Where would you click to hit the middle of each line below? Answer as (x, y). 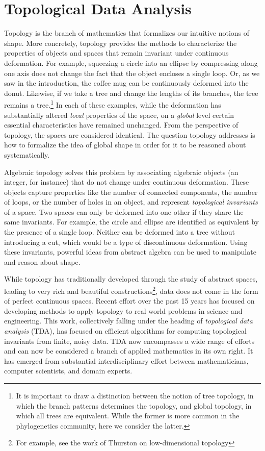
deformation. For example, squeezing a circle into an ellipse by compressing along (131, 62)
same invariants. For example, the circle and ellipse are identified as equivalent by (131, 222)
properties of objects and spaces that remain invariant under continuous (116, 53)
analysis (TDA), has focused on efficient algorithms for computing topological (125, 331)
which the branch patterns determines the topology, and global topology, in (134, 405)
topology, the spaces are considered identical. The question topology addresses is (130, 134)
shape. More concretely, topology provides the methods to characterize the (121, 43)
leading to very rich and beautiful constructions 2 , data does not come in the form (131, 290)
